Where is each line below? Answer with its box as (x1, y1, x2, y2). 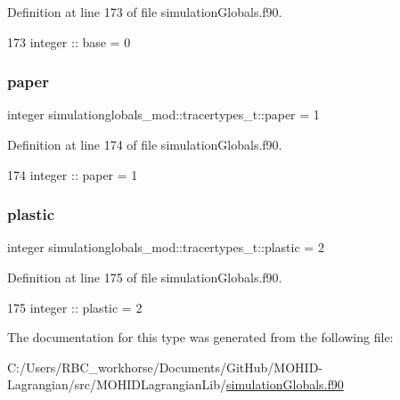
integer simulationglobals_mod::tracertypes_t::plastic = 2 (7, 238, 324, 257)
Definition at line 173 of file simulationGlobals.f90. (7, 3, 282, 20)
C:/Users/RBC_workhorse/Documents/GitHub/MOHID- (7, 357, 323, 376)
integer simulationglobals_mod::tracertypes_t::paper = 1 (7, 105, 320, 124)
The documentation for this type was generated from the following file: (7, 328, 394, 347)
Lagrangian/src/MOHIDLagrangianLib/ (7, 375, 227, 394)
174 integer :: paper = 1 (7, 165, 138, 184)
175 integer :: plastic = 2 (7, 298, 143, 316)
